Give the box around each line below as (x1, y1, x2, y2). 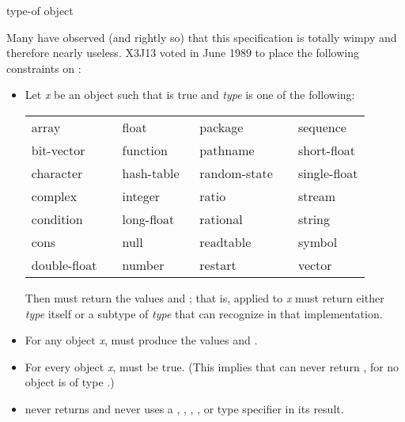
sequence (297, 117, 346, 136)
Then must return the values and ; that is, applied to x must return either (25, 289, 384, 306)
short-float (297, 140, 356, 159)
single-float (297, 163, 358, 182)
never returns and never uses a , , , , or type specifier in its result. (25, 400, 344, 416)
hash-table (122, 163, 180, 182)
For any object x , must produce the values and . (25, 332, 258, 348)
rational (199, 209, 243, 228)
